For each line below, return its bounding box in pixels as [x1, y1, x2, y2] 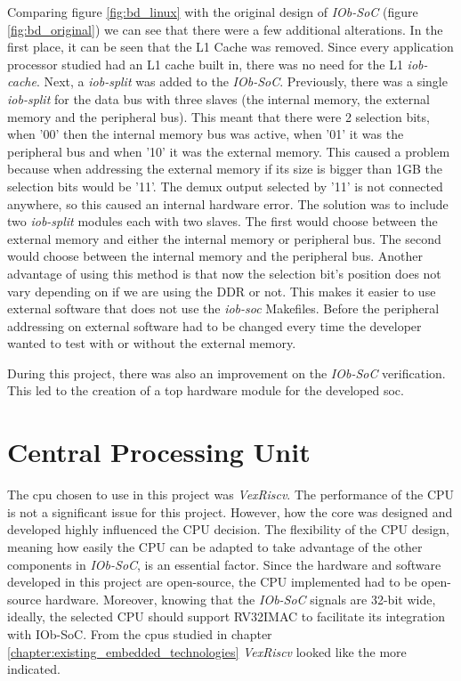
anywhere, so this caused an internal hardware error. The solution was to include [7, 194, 449, 213]
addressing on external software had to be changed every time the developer [7, 316, 422, 335]
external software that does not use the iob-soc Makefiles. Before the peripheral [7, 299, 440, 318]
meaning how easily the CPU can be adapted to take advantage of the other [7, 537, 423, 555]
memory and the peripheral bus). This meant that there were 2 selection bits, [7, 107, 430, 126]
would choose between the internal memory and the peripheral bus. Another [7, 247, 424, 265]
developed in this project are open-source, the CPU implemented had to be [7, 572, 417, 591]
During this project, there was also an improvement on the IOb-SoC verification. [7, 363, 446, 382]
